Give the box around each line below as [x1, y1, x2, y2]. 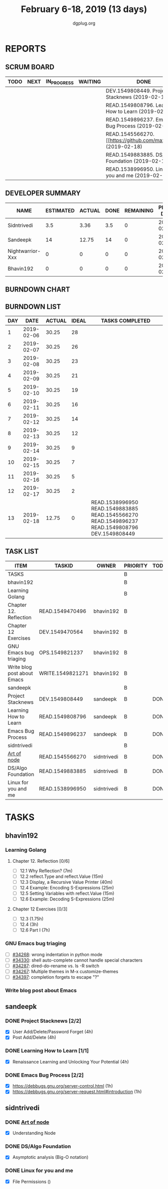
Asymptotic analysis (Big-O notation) [12, 1154, 88, 1160]
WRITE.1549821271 [39, 670, 89, 677]
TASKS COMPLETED [100, 317, 151, 324]
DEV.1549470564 [39, 628, 83, 635]
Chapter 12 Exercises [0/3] [12, 906, 67, 912]
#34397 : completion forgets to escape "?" [12, 974, 99, 980]
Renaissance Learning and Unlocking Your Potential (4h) [12, 1059, 129, 1065]
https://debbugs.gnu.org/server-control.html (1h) [12, 1083, 113, 1089]
